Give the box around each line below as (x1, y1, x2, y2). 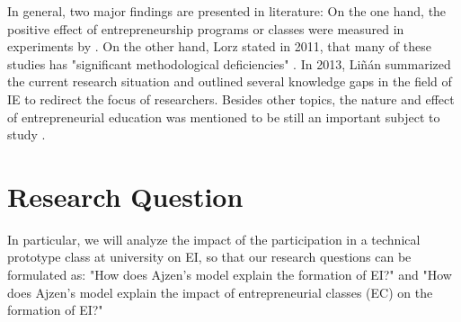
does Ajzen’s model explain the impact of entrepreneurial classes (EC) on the (7, 282, 433, 301)
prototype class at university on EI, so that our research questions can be (7, 247, 412, 266)
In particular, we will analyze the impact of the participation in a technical (7, 229, 421, 248)
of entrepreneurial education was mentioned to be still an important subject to (7, 107, 440, 126)
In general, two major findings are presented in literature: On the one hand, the (7, 2, 447, 20)
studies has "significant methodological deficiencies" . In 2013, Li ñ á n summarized (7, 54, 451, 73)
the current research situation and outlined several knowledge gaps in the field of (7, 72, 452, 91)
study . (7, 125, 46, 144)
